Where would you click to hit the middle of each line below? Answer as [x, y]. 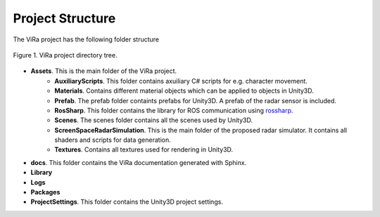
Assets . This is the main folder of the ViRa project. [104, 71]
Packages [45, 192]
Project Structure [64, 18]
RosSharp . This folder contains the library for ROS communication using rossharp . [174, 110]
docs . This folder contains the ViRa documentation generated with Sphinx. [139, 162]
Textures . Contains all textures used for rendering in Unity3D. [144, 150]
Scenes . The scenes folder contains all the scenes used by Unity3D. [154, 120]
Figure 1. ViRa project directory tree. [65, 55]
